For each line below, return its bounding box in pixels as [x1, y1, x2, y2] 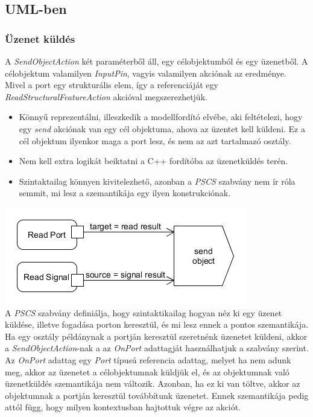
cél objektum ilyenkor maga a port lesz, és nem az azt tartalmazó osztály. [19, 134, 291, 147]
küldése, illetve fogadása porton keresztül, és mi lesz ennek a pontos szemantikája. [5, 318, 309, 331]
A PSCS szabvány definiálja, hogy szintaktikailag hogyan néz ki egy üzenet [5, 306, 282, 319]
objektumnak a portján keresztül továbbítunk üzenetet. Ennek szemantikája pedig [5, 389, 309, 401]
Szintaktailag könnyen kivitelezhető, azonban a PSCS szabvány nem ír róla [19, 174, 296, 187]
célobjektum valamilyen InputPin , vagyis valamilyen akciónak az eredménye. [5, 66, 286, 79]
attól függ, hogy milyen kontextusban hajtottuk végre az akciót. [5, 401, 241, 413]
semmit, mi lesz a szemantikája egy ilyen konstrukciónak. [19, 186, 231, 199]
